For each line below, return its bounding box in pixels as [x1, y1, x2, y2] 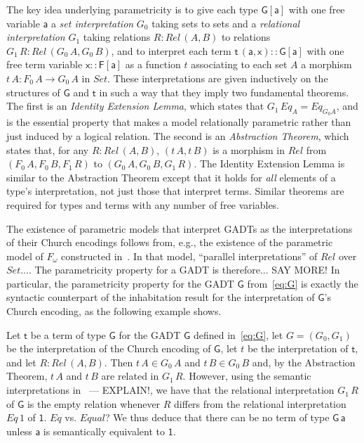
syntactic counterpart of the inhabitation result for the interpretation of [6, 290, 315, 304]
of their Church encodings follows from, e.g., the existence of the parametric [6, 235, 333, 250]
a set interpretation [50, 15, 134, 30]
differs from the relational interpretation [174, 396, 346, 411]
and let [6, 354, 36, 369]
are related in [101, 368, 159, 383]
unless [6, 423, 32, 438]
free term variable [6, 57, 83, 72]
